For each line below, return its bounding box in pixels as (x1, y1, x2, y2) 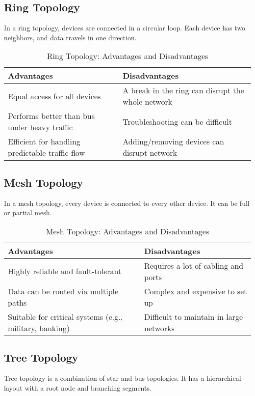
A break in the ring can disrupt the (123, 85, 244, 96)
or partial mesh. (4, 207, 52, 218)
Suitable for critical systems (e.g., (8, 311, 123, 322)
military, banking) (8, 322, 70, 334)
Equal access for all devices (8, 90, 101, 102)
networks (144, 322, 175, 334)
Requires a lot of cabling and (144, 259, 244, 271)
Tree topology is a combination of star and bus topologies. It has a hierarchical (4, 372, 241, 383)
